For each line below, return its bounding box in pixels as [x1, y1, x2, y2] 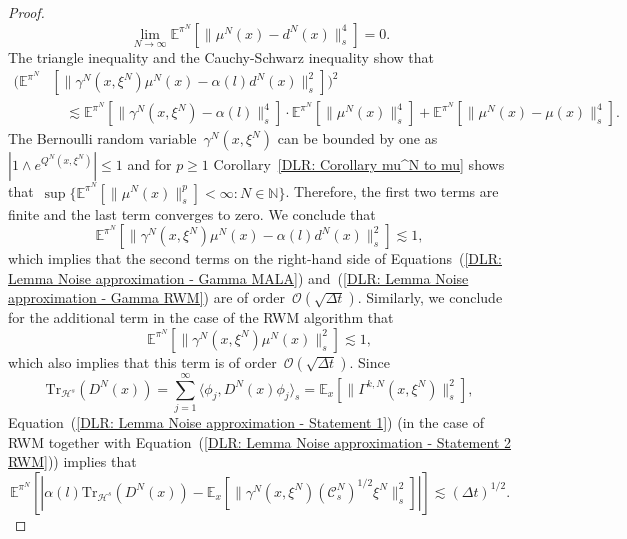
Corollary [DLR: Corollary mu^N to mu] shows [213, 154, 505, 175]
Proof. [8, 2, 45, 22]
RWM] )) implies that [8, 451, 137, 472]
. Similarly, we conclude [357, 287, 503, 308]
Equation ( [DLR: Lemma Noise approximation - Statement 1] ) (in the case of [8, 412, 485, 433]
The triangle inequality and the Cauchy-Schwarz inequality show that [8, 46, 435, 67]
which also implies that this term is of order [8, 351, 277, 372]
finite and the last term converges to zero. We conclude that [8, 203, 376, 224]
